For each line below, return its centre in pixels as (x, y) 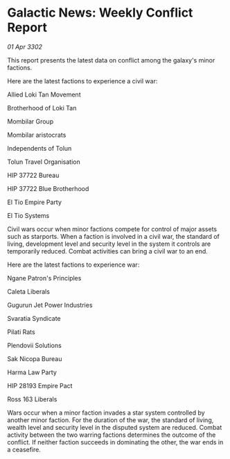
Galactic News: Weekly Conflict (100, 13)
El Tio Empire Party (35, 202)
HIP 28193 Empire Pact (40, 385)
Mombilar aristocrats (37, 135)
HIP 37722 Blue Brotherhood (48, 188)
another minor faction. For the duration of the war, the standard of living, (110, 420)
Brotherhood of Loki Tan (42, 108)
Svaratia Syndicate (34, 318)
